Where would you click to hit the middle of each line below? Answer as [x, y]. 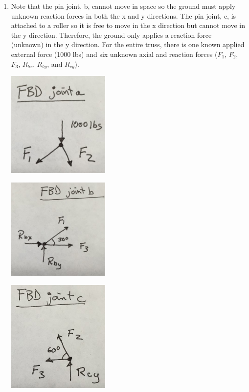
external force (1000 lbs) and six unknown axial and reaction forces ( [114, 54]
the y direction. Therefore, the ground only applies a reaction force [111, 35]
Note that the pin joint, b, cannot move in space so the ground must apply [123, 6]
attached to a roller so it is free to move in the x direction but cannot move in [128, 25]
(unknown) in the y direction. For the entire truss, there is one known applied [128, 44]
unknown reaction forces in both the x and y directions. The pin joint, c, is [124, 15]
